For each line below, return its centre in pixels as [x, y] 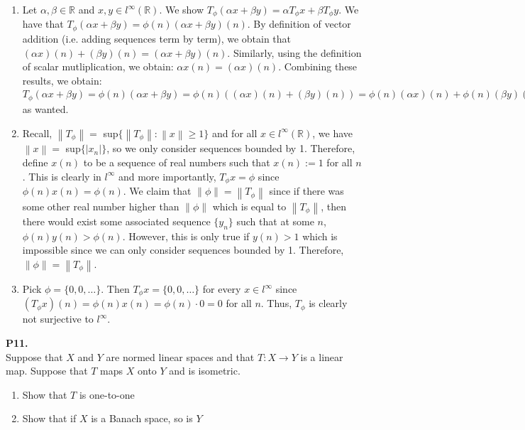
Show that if [49, 418]
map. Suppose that [47, 371]
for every [222, 289]
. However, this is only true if [186, 236]
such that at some [275, 221]
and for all [234, 133]
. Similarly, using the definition [294, 52]
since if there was [306, 191]
